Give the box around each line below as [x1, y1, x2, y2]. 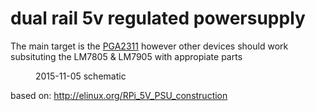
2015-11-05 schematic [35, 70, 127, 82]
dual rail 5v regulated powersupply [10, 7, 306, 30]
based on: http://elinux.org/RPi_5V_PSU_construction [10, 89, 228, 101]
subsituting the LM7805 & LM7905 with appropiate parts [10, 50, 243, 62]
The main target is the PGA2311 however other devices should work [10, 40, 289, 52]
